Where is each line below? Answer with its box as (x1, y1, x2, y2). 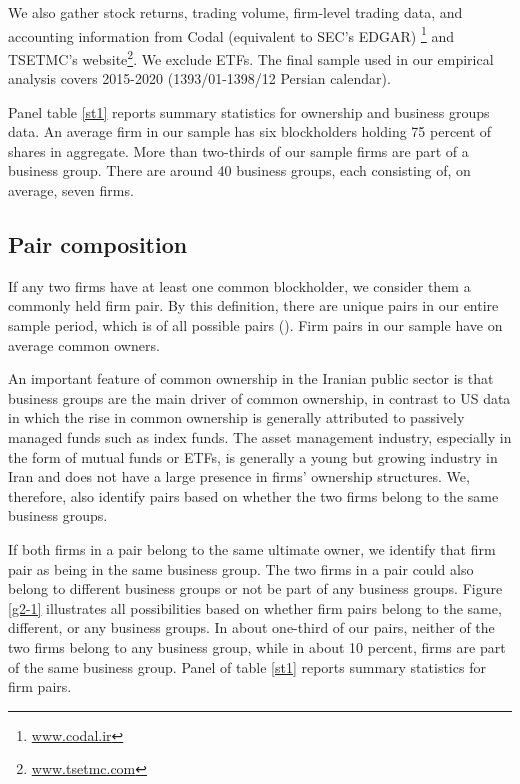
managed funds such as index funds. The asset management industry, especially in (8, 427, 512, 448)
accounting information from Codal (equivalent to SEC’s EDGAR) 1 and (8, 22, 454, 46)
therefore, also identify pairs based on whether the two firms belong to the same (8, 485, 499, 506)
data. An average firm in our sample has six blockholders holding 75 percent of (8, 121, 492, 142)
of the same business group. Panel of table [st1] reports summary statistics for (8, 656, 486, 677)
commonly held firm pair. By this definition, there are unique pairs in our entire (8, 295, 499, 316)
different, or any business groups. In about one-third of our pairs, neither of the (8, 617, 495, 638)
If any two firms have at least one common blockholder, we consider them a (8, 275, 471, 296)
